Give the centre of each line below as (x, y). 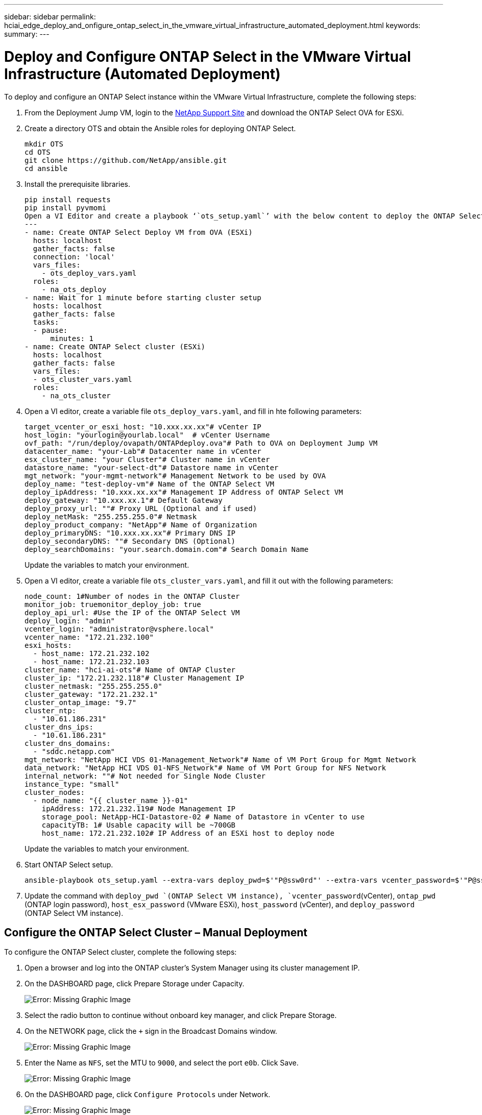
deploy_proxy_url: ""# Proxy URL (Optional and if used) (141, 508)
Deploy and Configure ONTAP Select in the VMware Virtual (208, 56)
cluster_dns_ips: (59, 727)
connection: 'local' (74, 257)
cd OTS (38, 152)
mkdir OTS (44, 144)
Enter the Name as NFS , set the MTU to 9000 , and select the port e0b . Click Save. (162, 1063)
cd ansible (46, 168)
